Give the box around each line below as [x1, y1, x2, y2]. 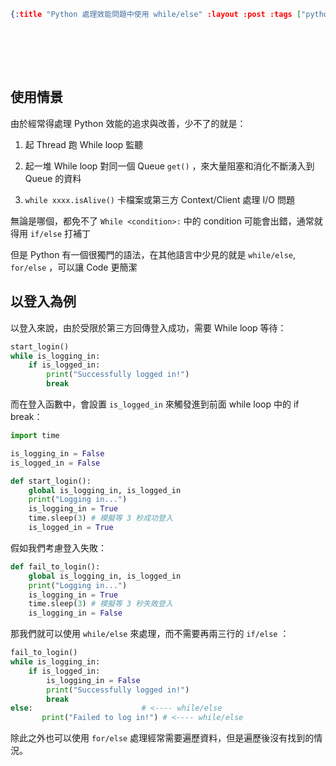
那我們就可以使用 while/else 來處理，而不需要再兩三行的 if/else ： [10, 628, 290, 640]
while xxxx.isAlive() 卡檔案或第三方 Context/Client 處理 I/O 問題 [24, 193, 295, 205]
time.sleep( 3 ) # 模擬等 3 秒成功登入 [28, 513, 173, 524]
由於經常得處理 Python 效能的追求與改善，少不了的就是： [10, 117, 247, 129]
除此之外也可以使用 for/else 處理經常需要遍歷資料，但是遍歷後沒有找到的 [10, 732, 315, 744]
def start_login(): [10, 476, 92, 486]
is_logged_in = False [10, 458, 101, 468]
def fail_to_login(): [10, 561, 101, 572]
